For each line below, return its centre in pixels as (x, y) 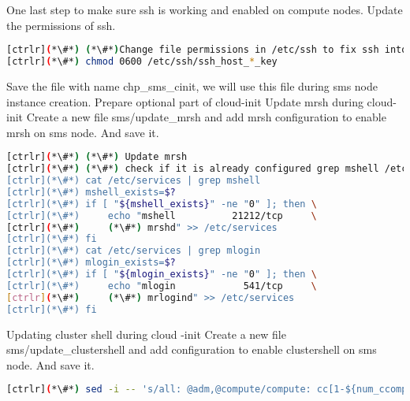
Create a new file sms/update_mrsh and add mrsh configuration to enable (206, 117)
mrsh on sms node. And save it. (83, 132)
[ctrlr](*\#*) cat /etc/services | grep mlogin (134, 251)
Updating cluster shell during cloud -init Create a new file (146, 334)
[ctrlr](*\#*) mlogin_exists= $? (91, 263)
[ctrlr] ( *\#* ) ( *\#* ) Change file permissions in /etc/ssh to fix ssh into (207, 50)
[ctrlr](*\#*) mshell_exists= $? (91, 192)
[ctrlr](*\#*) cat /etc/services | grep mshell (134, 181)
